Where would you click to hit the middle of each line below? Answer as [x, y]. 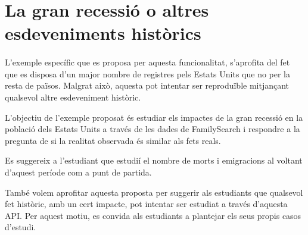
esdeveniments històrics [103, 33]
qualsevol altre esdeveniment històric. [73, 97]
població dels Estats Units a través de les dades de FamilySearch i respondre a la [153, 129]
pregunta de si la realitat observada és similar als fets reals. [113, 140]
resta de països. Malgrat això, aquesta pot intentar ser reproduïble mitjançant [147, 85]
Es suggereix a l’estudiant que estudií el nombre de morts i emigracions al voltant [154, 160]
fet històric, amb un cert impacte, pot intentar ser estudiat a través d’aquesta [146, 204]
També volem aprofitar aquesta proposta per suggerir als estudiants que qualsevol [154, 192]
